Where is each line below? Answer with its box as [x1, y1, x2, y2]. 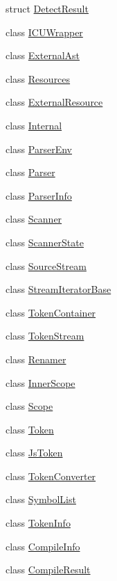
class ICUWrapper [6, 24, 83, 39]
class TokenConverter [6, 468, 96, 483]
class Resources [6, 71, 71, 86]
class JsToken [6, 445, 63, 460]
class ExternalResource [6, 95, 103, 109]
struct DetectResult [6, 1, 89, 15]
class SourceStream [6, 258, 87, 273]
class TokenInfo [6, 516, 71, 530]
